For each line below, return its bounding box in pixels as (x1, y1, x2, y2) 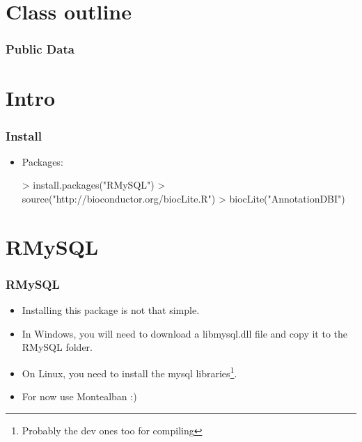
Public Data (6, 40, 74, 58)
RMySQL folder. (22, 340, 93, 354)
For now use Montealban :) (22, 389, 137, 404)
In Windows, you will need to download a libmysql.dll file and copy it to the (22, 326, 348, 340)
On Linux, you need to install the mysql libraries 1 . (22, 363, 237, 380)
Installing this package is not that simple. (22, 303, 200, 317)
